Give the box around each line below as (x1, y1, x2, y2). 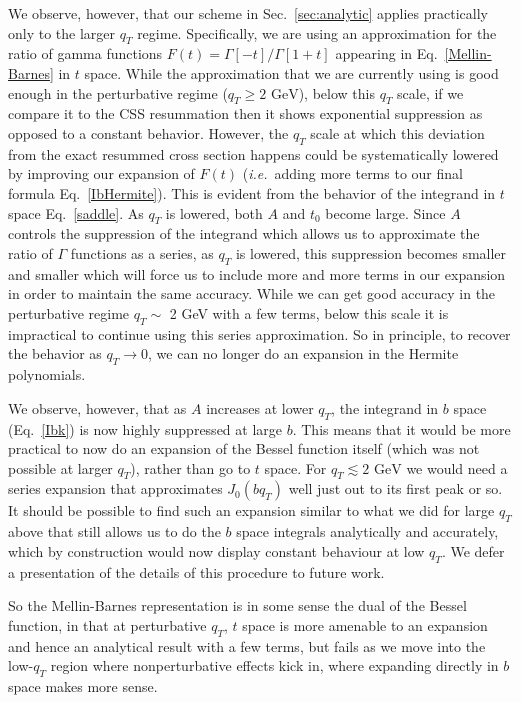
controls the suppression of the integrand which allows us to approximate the (8, 223, 480, 244)
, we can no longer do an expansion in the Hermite (148, 343, 459, 364)
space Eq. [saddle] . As (8, 202, 144, 223)
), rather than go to (130, 457, 251, 478)
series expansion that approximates (8, 478, 223, 499)
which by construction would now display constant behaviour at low (8, 540, 425, 561)
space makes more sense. (8, 676, 158, 697)
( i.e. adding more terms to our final (242, 163, 463, 184)
